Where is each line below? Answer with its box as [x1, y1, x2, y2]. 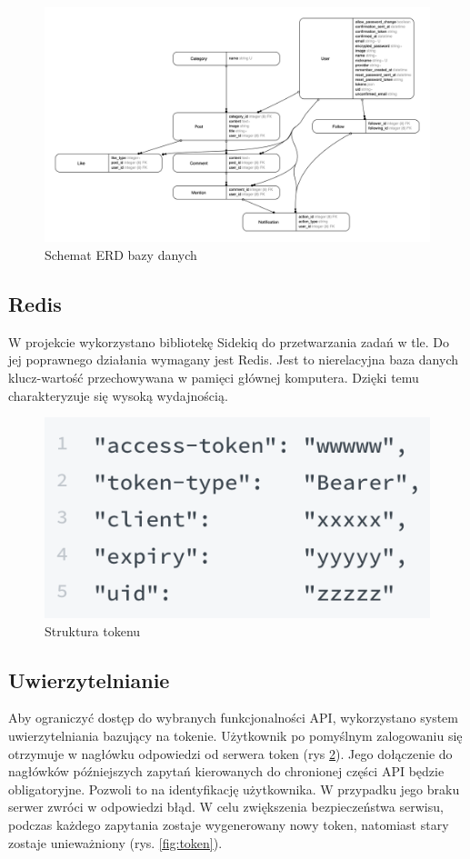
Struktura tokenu [45, 621, 141, 640]
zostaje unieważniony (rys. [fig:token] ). [8, 833, 223, 852]
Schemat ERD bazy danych [45, 245, 197, 264]
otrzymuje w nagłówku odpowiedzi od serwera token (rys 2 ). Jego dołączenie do [8, 744, 453, 763]
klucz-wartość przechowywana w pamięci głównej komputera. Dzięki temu [8, 367, 419, 386]
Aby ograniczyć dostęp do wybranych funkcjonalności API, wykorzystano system [8, 708, 458, 727]
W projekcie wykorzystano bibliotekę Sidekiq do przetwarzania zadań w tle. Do [8, 332, 449, 351]
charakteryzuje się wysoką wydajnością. [8, 385, 228, 405]
